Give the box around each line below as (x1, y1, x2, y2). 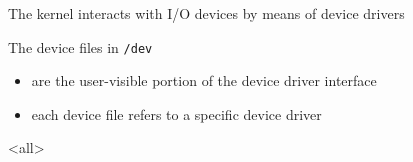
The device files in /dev (8, 36, 153, 57)
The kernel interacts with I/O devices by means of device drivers (8, 3, 405, 23)
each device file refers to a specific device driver (31, 103, 322, 124)
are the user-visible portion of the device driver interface (31, 70, 377, 91)
